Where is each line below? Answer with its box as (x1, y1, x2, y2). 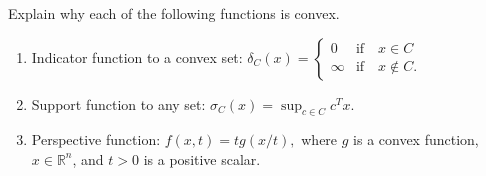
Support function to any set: (31, 93, 206, 114)
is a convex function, (353, 129, 479, 150)
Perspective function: (31, 129, 161, 150)
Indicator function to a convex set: (31, 46, 243, 67)
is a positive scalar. (143, 148, 261, 169)
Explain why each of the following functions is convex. (8, 3, 340, 23)
